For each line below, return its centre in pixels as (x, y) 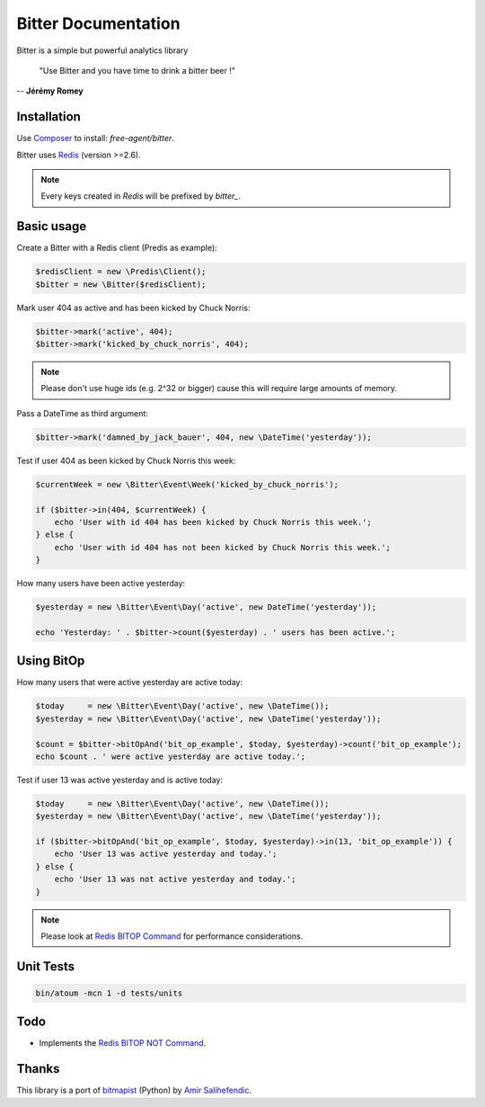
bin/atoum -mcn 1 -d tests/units (109, 993)
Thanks (38, 1069)
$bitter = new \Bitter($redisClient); (121, 284)
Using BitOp (51, 661)
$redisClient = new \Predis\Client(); (121, 272)
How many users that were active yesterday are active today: (129, 683)
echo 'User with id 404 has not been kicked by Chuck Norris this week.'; (222, 547)
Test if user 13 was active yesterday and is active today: (120, 780)
